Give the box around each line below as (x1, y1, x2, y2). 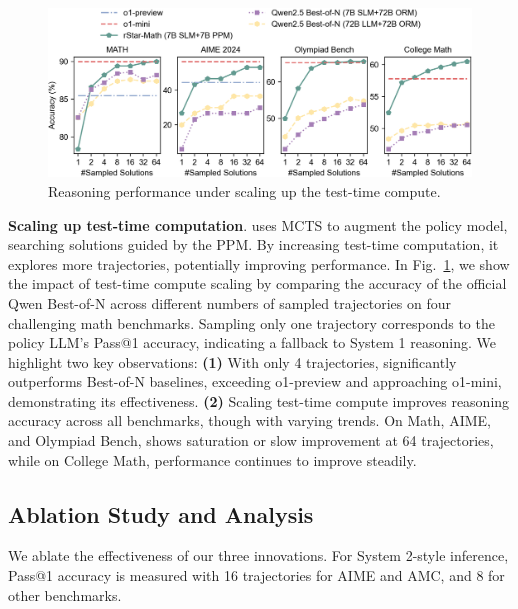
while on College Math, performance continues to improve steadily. (8, 449, 417, 470)
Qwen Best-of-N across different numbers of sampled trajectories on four (8, 292, 452, 313)
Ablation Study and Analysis (8, 498, 314, 529)
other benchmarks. (8, 584, 122, 605)
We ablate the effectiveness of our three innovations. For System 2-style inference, (8, 545, 509, 566)
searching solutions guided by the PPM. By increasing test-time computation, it (8, 234, 499, 255)
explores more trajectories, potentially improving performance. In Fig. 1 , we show (8, 253, 510, 274)
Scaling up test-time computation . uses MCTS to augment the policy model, (8, 214, 508, 235)
